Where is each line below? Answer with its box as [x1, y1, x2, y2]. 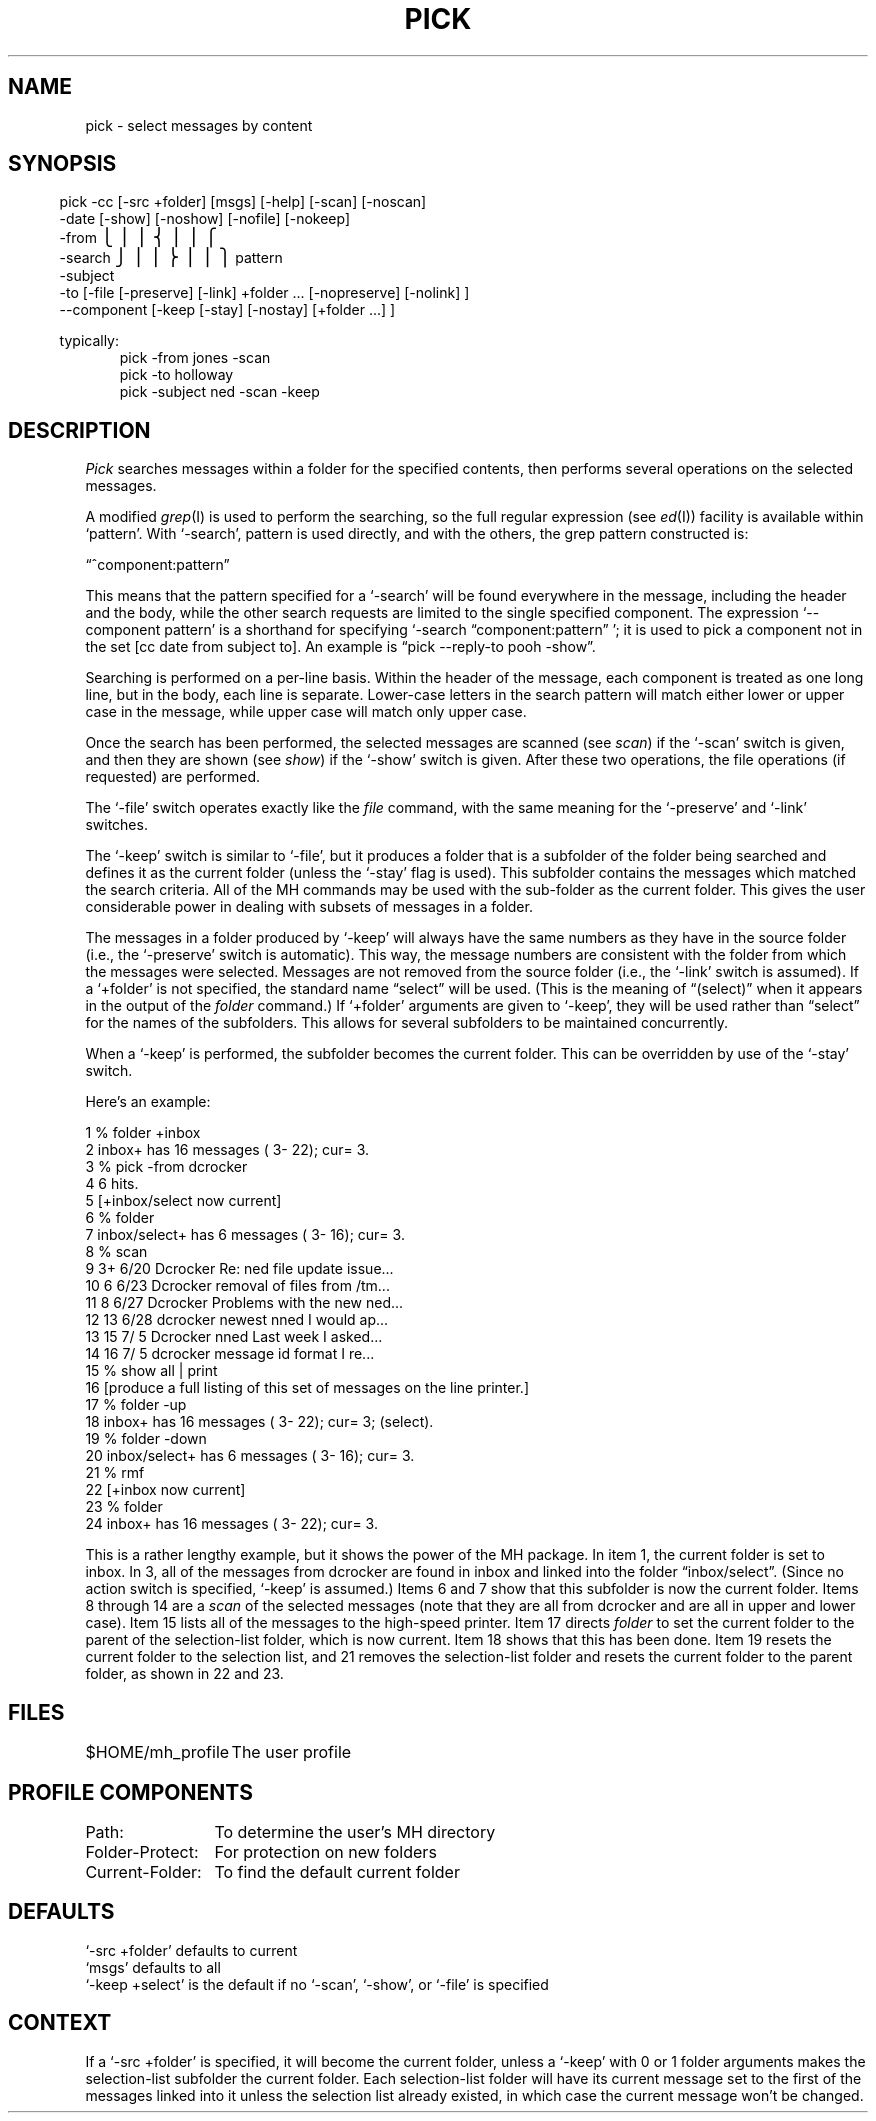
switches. [85, 816, 148, 834]
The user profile [231, 1742, 352, 1763]
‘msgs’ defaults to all [85, 1958, 221, 1976]
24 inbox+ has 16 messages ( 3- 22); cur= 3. [85, 1515, 378, 1533]
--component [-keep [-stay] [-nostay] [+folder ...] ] [59, 301, 396, 319]
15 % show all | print [85, 1362, 218, 1380]
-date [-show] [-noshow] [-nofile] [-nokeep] [59, 210, 351, 228]
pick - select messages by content [85, 116, 313, 134]
